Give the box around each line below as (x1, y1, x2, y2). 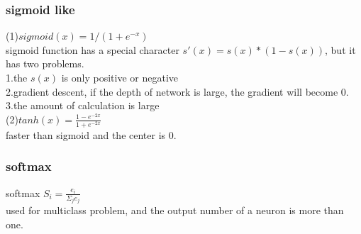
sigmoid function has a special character (6, 42, 179, 57)
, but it (325, 42, 356, 57)
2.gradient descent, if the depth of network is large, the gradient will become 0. (6, 84, 349, 99)
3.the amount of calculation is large (6, 98, 160, 113)
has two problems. (6, 56, 84, 71)
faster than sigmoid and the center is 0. (6, 127, 177, 142)
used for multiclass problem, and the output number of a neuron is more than (6, 203, 344, 218)
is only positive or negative (61, 70, 179, 84)
